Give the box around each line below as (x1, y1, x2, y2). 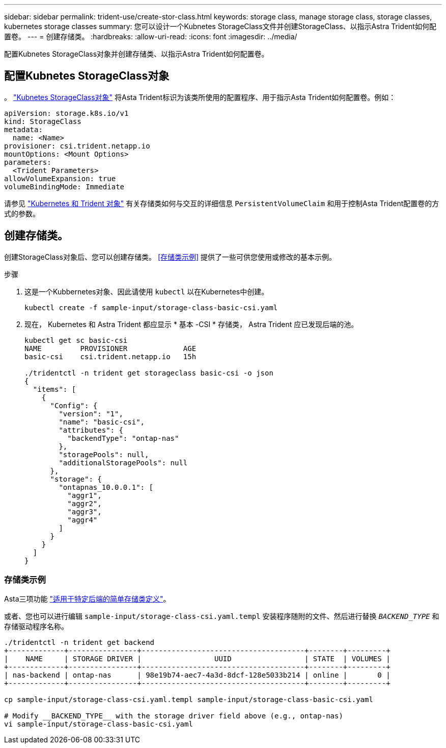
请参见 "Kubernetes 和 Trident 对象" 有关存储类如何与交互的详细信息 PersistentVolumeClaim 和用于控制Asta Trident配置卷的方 (4, 198, 439, 208)
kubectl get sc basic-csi (24, 336, 128, 344)
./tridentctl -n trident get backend (4, 638, 155, 647)
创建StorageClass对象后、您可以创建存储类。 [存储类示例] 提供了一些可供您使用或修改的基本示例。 (4, 252, 337, 261)
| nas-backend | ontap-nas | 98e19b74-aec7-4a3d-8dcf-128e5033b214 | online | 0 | (4, 671, 391, 680)
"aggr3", (67, 507, 102, 516)
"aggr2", (67, 499, 102, 508)
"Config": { (50, 401, 98, 410)
